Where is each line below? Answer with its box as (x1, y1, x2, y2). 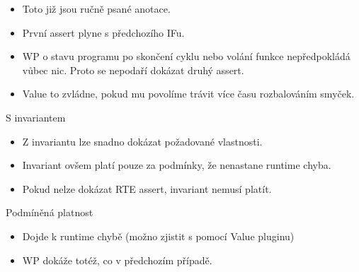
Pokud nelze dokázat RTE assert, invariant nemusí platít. (22, 181, 272, 196)
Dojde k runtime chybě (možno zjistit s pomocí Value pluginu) (22, 228, 295, 243)
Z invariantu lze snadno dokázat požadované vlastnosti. (22, 134, 263, 148)
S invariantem (6, 110, 66, 124)
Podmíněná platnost (6, 205, 93, 220)
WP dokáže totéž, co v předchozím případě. (22, 252, 212, 267)
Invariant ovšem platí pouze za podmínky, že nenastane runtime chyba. (22, 158, 331, 172)
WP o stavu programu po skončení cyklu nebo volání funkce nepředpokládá (22, 49, 351, 64)
